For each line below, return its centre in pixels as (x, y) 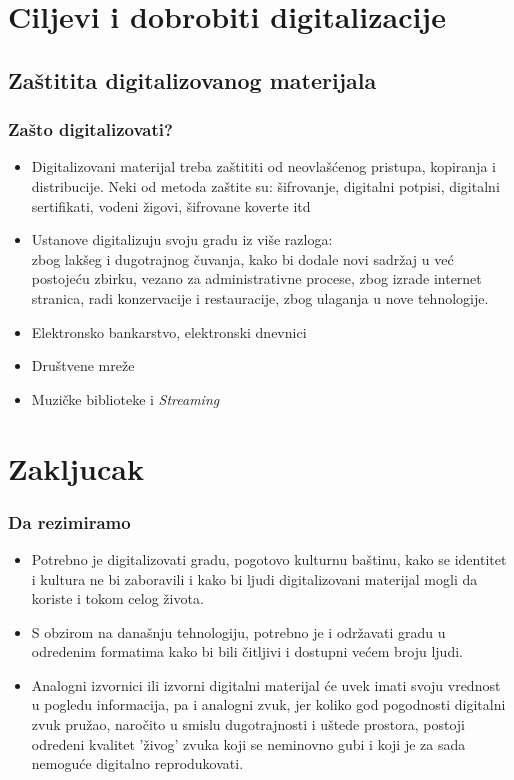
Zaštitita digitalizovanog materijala (192, 79)
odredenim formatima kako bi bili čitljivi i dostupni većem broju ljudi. (247, 651)
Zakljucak (76, 467)
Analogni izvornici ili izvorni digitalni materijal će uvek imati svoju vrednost (266, 684)
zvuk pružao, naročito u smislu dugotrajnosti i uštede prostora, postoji (248, 724)
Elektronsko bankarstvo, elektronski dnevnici (169, 331)
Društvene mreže (83, 365)
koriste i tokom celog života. (117, 598)
